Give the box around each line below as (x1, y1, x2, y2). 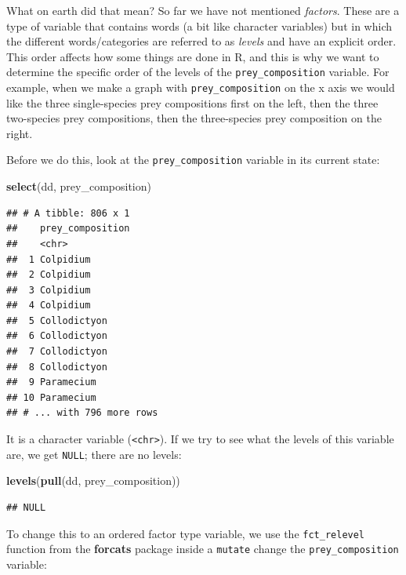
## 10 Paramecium (6, 391, 96, 403)
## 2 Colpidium (6, 269, 91, 281)
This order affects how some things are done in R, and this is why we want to (6, 48, 379, 64)
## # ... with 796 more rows (6, 407, 158, 419)
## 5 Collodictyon (6, 315, 107, 326)
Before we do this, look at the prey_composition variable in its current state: (6, 151, 380, 168)
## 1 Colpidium (6, 253, 91, 265)
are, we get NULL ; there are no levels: (6, 446, 182, 462)
